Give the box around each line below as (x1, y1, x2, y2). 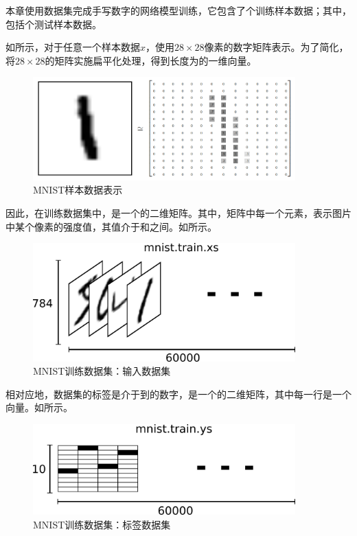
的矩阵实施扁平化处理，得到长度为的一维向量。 (45, 53, 257, 67)
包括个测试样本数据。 (5, 16, 102, 31)
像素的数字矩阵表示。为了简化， (204, 40, 349, 54)
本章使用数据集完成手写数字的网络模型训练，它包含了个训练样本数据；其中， (5, 3, 352, 17)
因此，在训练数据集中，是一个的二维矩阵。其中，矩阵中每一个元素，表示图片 (5, 205, 352, 220)
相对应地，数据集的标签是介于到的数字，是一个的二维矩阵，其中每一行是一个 (5, 386, 352, 401)
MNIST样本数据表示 (33, 183, 123, 197)
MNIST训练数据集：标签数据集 (33, 517, 171, 531)
